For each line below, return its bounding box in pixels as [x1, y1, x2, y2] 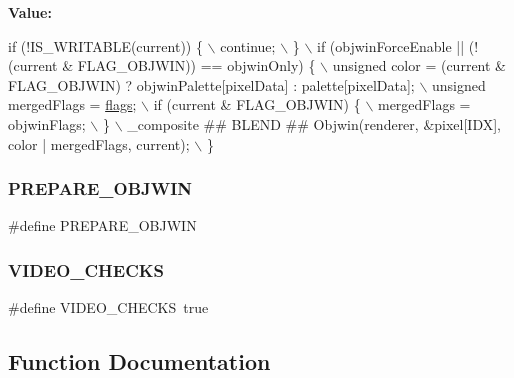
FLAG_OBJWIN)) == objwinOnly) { [77, 55, 316, 76]
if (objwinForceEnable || [317, 35, 465, 56]
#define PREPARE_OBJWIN [8, 215, 197, 236]
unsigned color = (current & [332, 55, 506, 76]
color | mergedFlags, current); [8, 133, 190, 154]
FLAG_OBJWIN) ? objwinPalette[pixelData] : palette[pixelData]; [8, 74, 415, 95]
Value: [8, 2, 52, 22]
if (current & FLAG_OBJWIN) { [153, 94, 361, 115]
